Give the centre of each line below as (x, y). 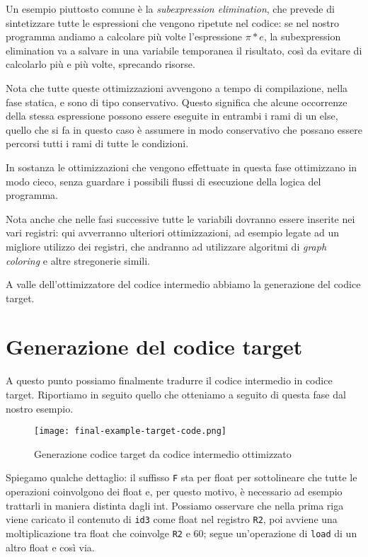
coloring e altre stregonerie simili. (78, 260)
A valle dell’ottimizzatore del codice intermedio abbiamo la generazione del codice (183, 284)
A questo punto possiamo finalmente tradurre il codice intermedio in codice (169, 380)
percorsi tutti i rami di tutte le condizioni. (97, 143)
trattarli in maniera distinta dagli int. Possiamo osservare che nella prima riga (175, 505)
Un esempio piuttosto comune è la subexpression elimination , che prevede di (170, 8)
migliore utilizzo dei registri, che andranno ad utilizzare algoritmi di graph (166, 246)
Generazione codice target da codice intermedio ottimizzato (163, 453)
